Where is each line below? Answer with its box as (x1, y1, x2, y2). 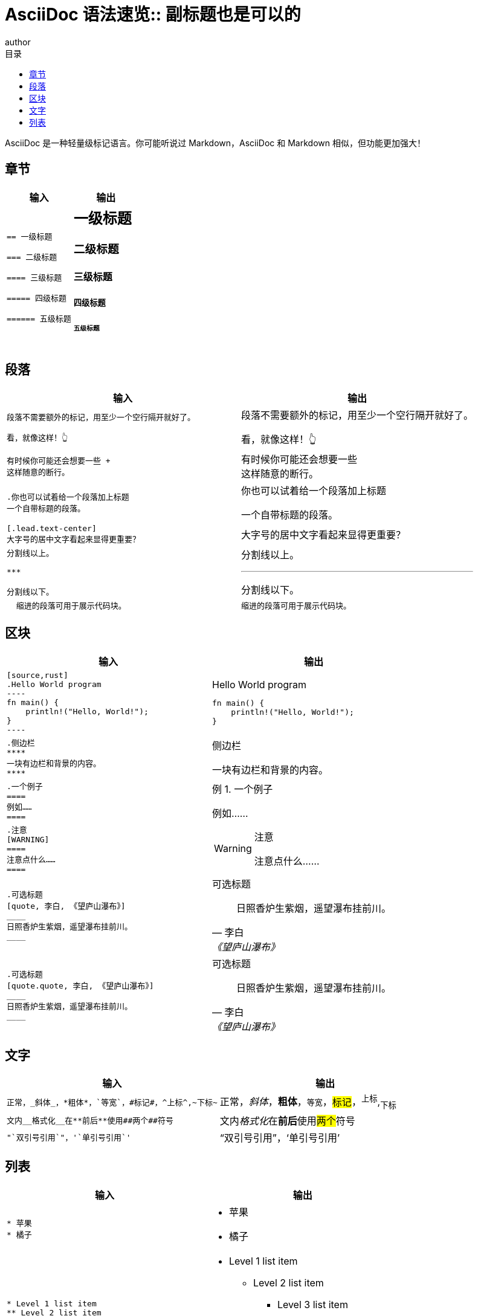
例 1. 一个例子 (212, 782, 273, 795)
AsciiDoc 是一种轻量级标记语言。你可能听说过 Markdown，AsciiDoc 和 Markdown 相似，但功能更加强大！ (5, 137, 425, 148)
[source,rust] (7, 670, 68, 680)
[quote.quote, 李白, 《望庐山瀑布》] (7, 981, 154, 991)
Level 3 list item (277, 1298, 348, 1311)
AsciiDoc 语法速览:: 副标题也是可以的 (5, 4, 301, 25)
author (5, 36, 31, 47)
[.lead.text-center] (7, 523, 97, 533)
